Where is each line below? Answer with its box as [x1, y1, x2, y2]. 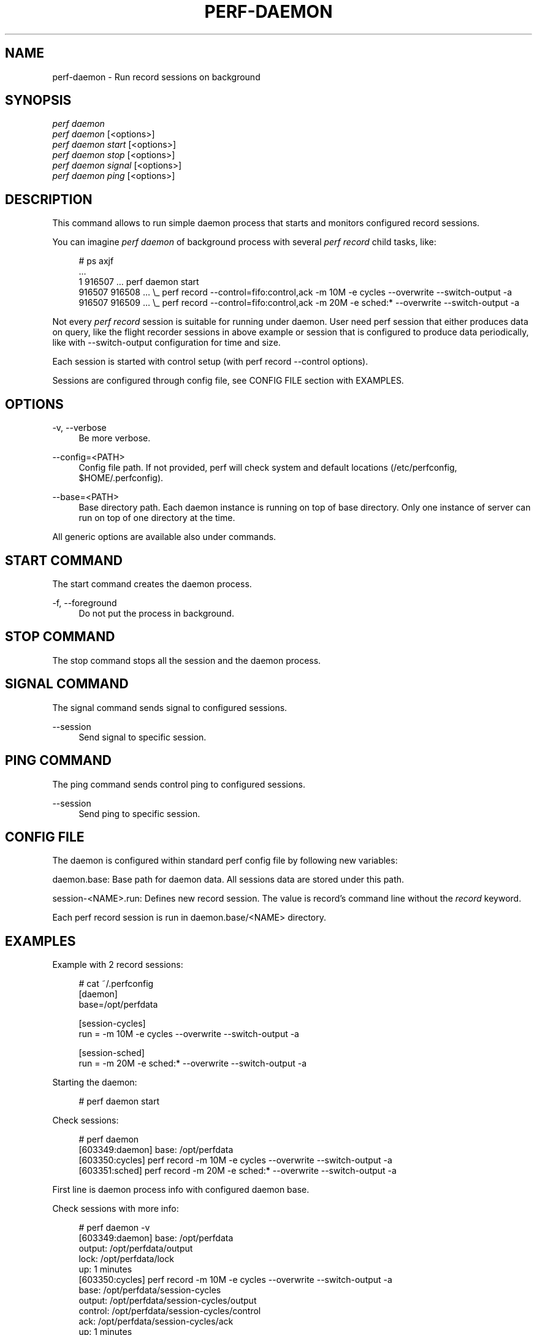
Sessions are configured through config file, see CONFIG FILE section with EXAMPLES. [52, 375, 404, 386]
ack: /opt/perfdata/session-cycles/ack [78, 1316, 234, 1327]
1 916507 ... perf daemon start [78, 276, 199, 287]
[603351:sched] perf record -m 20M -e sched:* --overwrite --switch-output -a [78, 1165, 397, 1176]
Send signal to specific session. [78, 731, 207, 742]
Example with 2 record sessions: [52, 959, 183, 970]
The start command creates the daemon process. [52, 578, 252, 589]
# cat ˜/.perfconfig [78, 978, 154, 989]
